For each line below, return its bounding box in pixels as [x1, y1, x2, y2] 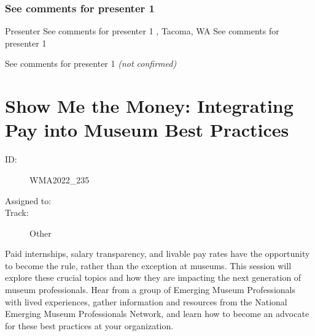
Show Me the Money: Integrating [5, 93, 294, 118]
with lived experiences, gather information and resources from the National [5, 295, 287, 308]
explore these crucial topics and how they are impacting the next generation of [5, 271, 301, 284]
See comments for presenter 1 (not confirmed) [5, 57, 177, 70]
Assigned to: [5, 194, 52, 207]
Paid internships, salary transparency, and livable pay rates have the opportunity [5, 247, 310, 260]
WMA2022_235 [29, 173, 90, 186]
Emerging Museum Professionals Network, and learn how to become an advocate [5, 307, 309, 320]
